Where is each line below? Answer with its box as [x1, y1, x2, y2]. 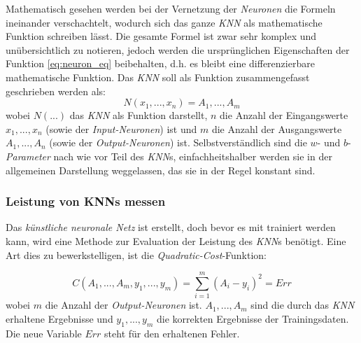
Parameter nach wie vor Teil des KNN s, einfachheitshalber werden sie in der [6, 148, 332, 163]
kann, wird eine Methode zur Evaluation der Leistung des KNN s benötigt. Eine [6, 233, 346, 248]
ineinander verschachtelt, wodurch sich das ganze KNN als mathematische [6, 15, 323, 29]
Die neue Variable [6, 325, 82, 340]
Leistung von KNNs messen [6, 192, 166, 210]
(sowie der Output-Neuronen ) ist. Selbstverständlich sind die [49, 135, 307, 150]
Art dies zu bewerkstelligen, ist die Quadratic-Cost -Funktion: [6, 247, 267, 262]
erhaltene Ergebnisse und [6, 311, 113, 325]
